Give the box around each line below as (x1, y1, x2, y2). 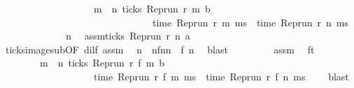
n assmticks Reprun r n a (66, 28, 190, 43)
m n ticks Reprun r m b (93, 1, 211, 15)
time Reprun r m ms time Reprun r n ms (152, 15, 348, 29)
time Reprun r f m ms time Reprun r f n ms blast (93, 69, 349, 83)
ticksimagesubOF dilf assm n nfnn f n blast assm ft (5, 42, 315, 56)
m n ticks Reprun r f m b (39, 55, 165, 70)
